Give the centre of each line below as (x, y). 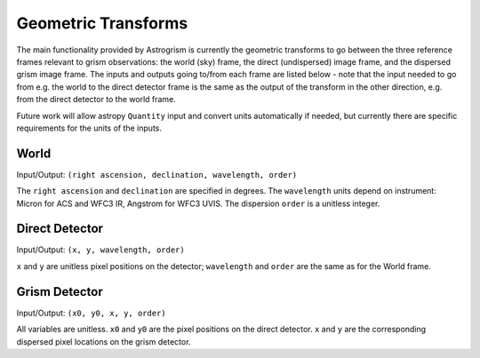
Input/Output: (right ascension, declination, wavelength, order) (157, 174)
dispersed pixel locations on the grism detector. (104, 341)
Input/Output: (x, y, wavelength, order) (101, 250)
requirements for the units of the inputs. (89, 128)
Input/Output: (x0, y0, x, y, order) (91, 313)
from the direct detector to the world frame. (96, 99)
